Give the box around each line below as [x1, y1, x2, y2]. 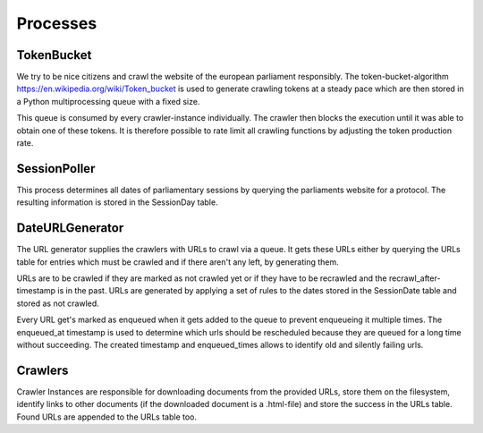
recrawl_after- [388, 273, 441, 284]
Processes [16, 13, 97, 33]
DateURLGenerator [16, 220, 124, 236]
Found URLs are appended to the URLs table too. [16, 412, 197, 422]
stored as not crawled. [16, 298, 100, 309]
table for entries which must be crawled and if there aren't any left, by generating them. [16, 256, 339, 267]
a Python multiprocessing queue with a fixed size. [16, 96, 200, 106]
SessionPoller [16, 161, 96, 176]
